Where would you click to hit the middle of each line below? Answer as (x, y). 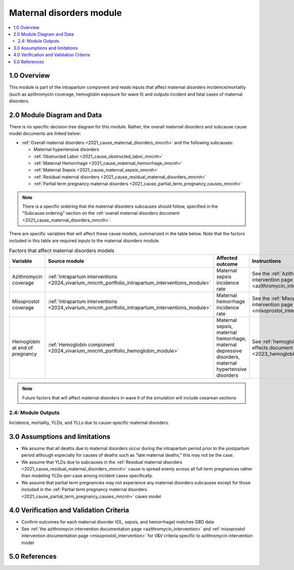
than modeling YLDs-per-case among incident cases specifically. (87, 476)
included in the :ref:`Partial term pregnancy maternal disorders (84, 490)
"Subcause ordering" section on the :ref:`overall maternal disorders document (101, 213)
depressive (229, 351)
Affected (227, 258)
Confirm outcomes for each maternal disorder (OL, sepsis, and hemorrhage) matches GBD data (118, 522)
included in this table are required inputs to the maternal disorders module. (85, 241)
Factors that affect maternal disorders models (62, 251)
